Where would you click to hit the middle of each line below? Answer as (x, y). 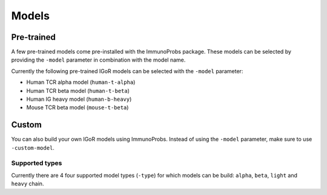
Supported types (37, 163)
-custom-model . (33, 147)
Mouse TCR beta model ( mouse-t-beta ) (78, 107)
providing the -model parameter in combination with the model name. (98, 60)
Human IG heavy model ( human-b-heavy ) (79, 99)
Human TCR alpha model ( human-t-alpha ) (81, 82)
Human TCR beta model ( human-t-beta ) (78, 91)
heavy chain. (28, 184)
